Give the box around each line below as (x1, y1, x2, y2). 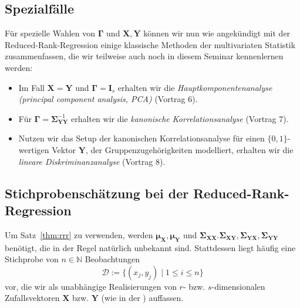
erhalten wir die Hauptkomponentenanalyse (117, 81, 272, 93)
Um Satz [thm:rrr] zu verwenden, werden (5, 228, 153, 241)
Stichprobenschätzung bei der (5, 184, 189, 202)
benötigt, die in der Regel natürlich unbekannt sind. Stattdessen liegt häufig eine (5, 241, 296, 253)
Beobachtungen (85, 253, 140, 265)
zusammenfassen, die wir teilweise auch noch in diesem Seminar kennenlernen (5, 50, 284, 62)
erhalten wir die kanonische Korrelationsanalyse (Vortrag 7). (71, 112, 289, 124)
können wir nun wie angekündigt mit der (143, 27, 291, 39)
